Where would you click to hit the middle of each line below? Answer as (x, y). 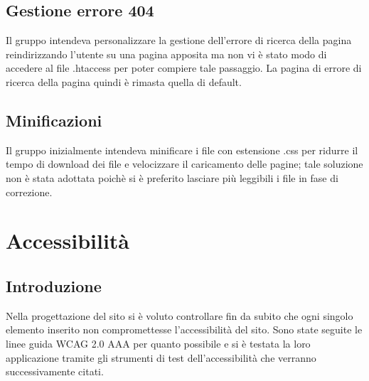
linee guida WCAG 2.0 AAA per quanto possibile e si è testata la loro (158, 343)
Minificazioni (54, 120)
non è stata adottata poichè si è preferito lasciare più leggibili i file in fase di (172, 177)
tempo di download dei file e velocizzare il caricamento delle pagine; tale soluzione (184, 164)
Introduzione (54, 285)
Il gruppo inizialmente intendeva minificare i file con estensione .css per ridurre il (182, 150)
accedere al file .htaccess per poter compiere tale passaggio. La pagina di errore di (184, 68)
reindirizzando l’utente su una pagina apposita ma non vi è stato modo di (166, 54)
